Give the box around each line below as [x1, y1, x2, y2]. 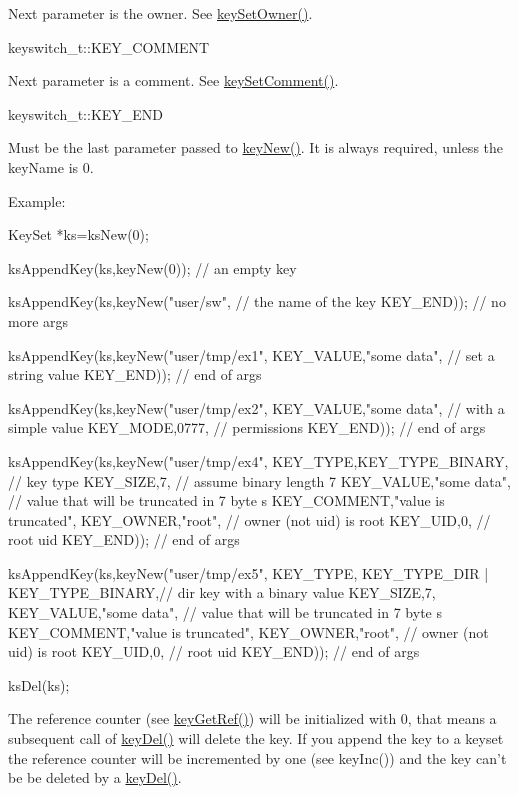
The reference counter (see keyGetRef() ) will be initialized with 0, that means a [8, 708, 497, 729]
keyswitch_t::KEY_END [8, 103, 164, 124]
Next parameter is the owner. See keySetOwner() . [8, 3, 313, 23]
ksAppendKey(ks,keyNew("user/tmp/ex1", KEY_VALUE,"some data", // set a [8, 344, 495, 365]
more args [8, 310, 69, 331]
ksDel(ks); [8, 674, 70, 695]
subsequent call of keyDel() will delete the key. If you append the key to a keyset [8, 728, 504, 749]
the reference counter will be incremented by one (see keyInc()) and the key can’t [8, 747, 507, 768]
